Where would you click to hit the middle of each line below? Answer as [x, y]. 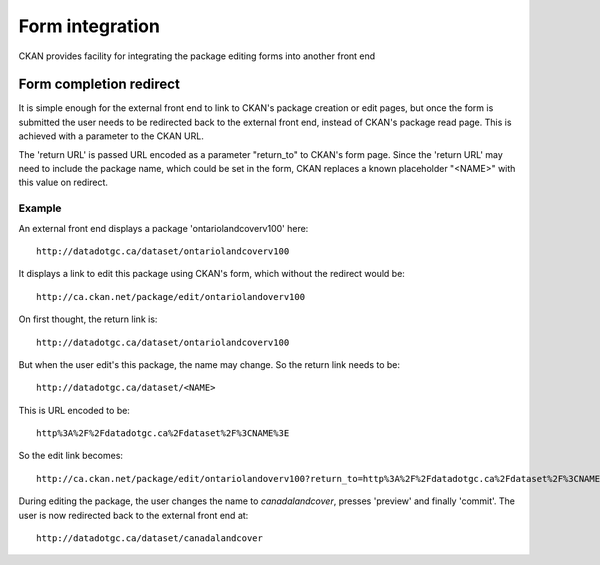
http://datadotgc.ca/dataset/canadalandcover [150, 538]
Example [40, 208]
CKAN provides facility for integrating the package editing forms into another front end [197, 56]
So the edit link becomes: [71, 456]
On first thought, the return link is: [88, 319]
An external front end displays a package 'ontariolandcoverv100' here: [163, 228]
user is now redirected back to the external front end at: [133, 515]
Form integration [89, 26]
